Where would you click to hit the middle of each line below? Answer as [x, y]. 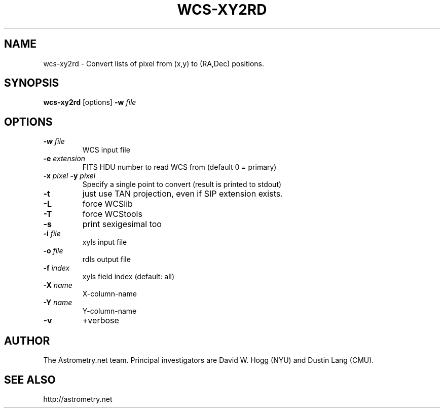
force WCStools [112, 214]
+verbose [101, 321]
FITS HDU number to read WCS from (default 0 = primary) [179, 167]
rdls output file [106, 259]
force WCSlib [107, 204]
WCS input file [106, 150]
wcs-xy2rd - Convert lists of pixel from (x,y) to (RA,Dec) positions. [154, 63]
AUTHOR [27, 341]
